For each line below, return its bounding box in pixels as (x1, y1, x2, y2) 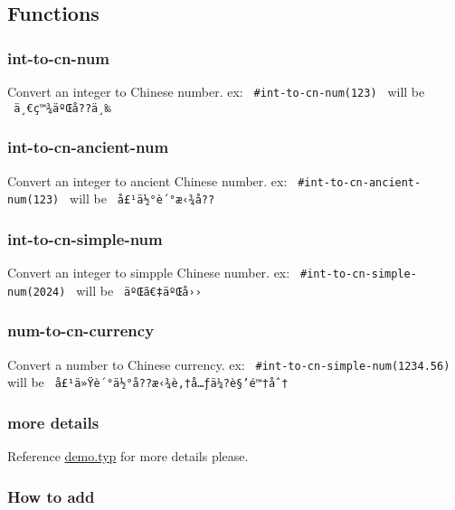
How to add (7, 485, 95, 507)
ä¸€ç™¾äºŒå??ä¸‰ (14, 101, 111, 115)
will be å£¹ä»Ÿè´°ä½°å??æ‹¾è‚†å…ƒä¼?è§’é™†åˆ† (7, 373, 289, 392)
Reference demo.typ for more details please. (7, 447, 249, 466)
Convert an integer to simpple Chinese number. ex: (7, 263, 290, 282)
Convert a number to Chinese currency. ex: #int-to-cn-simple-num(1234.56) (7, 354, 450, 373)
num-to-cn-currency (7, 319, 155, 342)
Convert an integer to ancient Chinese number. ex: (7, 171, 288, 190)
